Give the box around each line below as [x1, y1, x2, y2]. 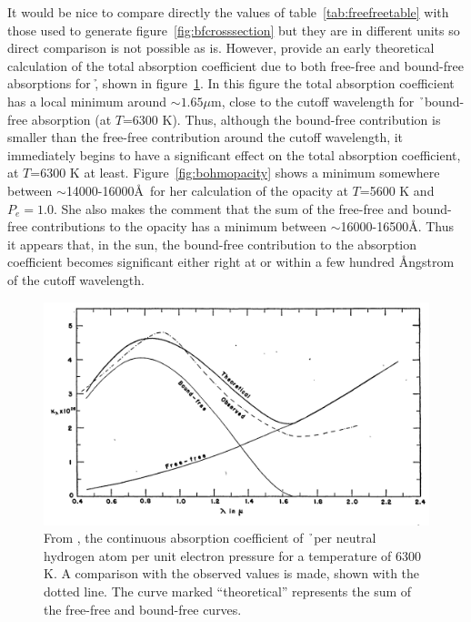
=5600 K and [359, 180, 435, 199]
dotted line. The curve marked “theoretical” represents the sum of [44, 582, 412, 600]
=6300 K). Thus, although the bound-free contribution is [122, 109, 441, 128]
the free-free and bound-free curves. [44, 599, 242, 618]
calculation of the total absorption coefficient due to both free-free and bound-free [7, 56, 464, 75]
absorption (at [31, 109, 112, 128]
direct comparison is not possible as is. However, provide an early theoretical [7, 38, 435, 57]
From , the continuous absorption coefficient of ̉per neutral [44, 528, 376, 547]
